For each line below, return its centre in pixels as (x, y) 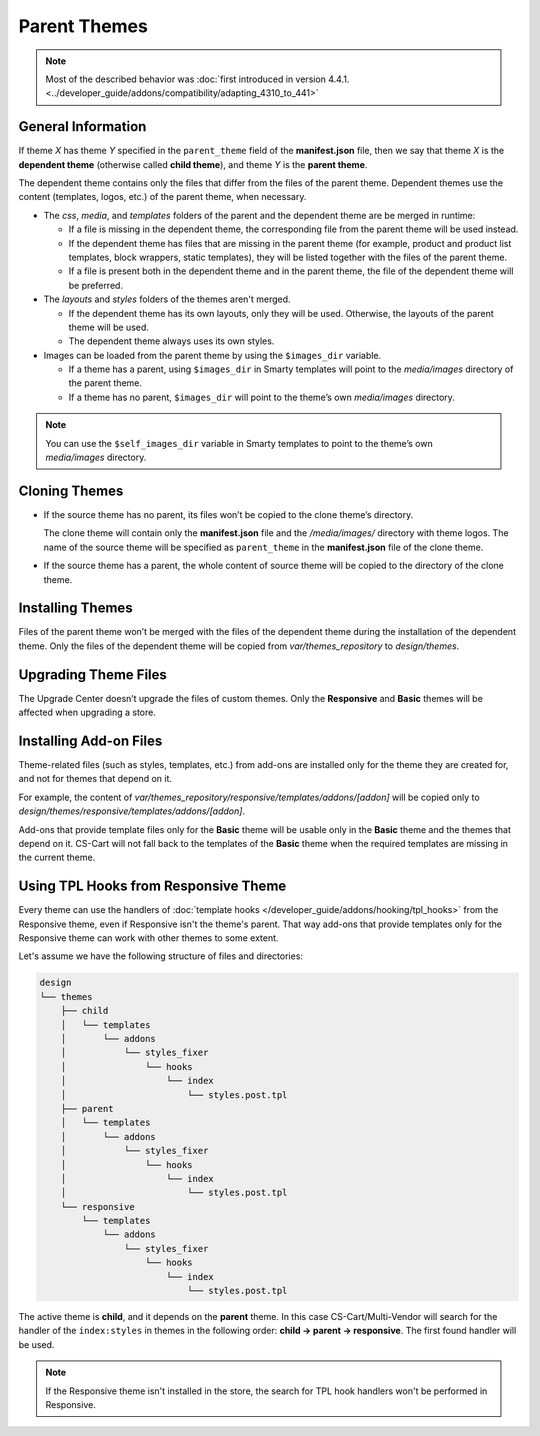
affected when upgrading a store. (87, 712)
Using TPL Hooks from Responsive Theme (152, 886)
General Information (82, 126)
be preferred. (96, 285)
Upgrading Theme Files (92, 674)
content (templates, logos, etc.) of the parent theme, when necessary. (162, 197)
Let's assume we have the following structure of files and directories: (161, 956)
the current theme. (57, 857)
